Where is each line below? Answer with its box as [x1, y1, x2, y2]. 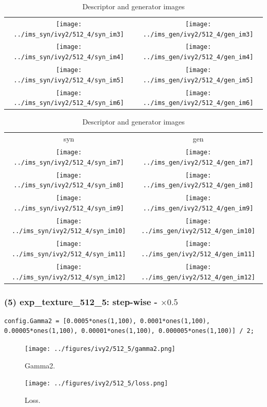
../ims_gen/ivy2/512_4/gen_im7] [143, 158, 254, 166]
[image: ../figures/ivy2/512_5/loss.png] [25, 380, 168, 387]
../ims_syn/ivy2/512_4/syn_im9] [13, 204, 124, 212]
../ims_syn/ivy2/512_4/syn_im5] [13, 76, 124, 84]
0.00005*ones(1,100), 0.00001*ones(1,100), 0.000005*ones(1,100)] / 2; [4, 327, 254, 335]
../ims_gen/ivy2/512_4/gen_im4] [143, 54, 254, 61]
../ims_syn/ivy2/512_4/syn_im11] [12, 250, 126, 258]
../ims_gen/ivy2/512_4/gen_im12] [141, 273, 255, 281]
